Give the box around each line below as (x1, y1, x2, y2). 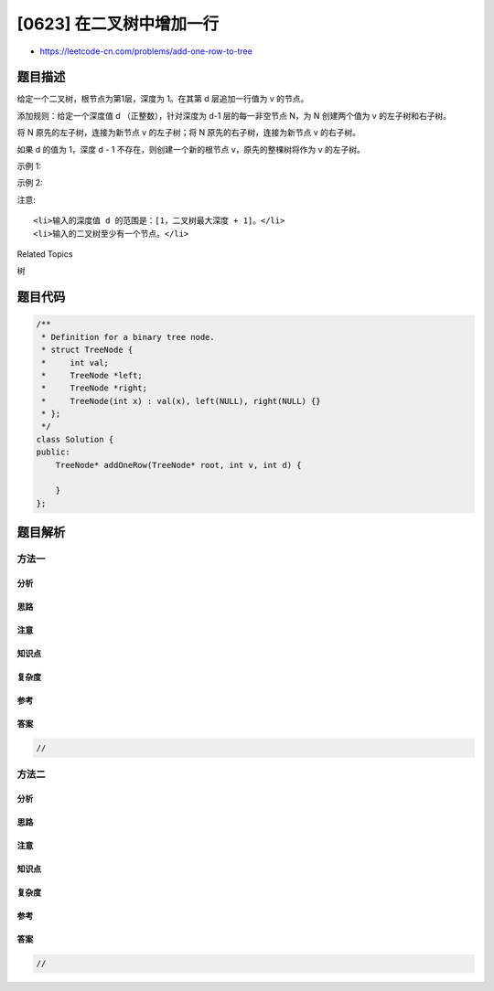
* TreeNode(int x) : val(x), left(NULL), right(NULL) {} (41, 396, 321, 406)
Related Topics (16, 248, 73, 260)
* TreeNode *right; (41, 383, 148, 393)
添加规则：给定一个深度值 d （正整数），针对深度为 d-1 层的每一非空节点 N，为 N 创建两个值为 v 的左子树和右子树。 (16, 110, 452, 121)
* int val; (41, 357, 110, 368)
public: (36, 447, 70, 457)
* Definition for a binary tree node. (41, 332, 215, 342)
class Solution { (36, 434, 114, 444)
